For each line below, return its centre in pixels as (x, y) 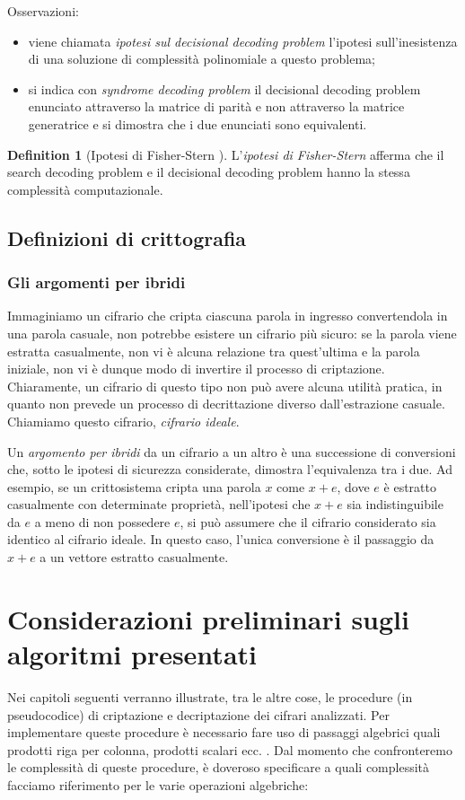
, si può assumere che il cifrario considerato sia (308, 521)
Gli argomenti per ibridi (97, 282)
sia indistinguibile (395, 504)
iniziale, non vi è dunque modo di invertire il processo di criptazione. (196, 369)
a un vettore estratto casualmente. (134, 557)
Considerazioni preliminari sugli (208, 618)
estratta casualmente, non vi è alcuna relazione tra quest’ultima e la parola (214, 351)
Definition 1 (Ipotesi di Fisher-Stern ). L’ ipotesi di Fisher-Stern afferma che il (226, 154)
